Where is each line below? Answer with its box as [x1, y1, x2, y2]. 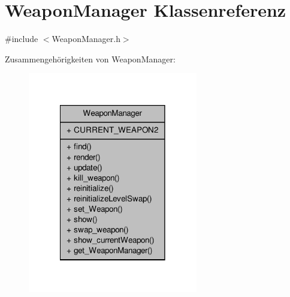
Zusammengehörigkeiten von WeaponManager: [5, 52, 176, 65]
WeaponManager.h [52, 32, 120, 45]
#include [5, 32, 38, 45]
